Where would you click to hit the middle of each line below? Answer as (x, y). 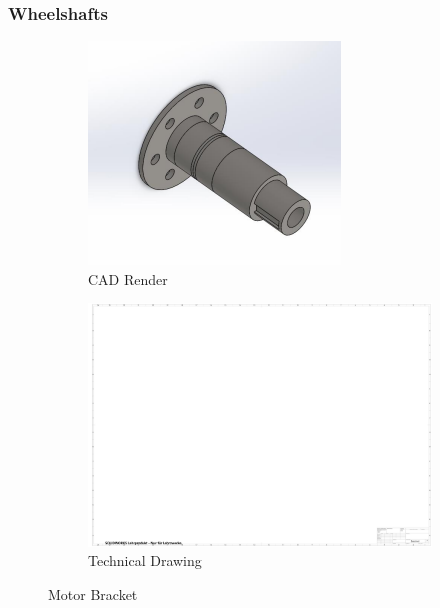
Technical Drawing (145, 560)
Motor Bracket (93, 593)
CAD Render (128, 278)
